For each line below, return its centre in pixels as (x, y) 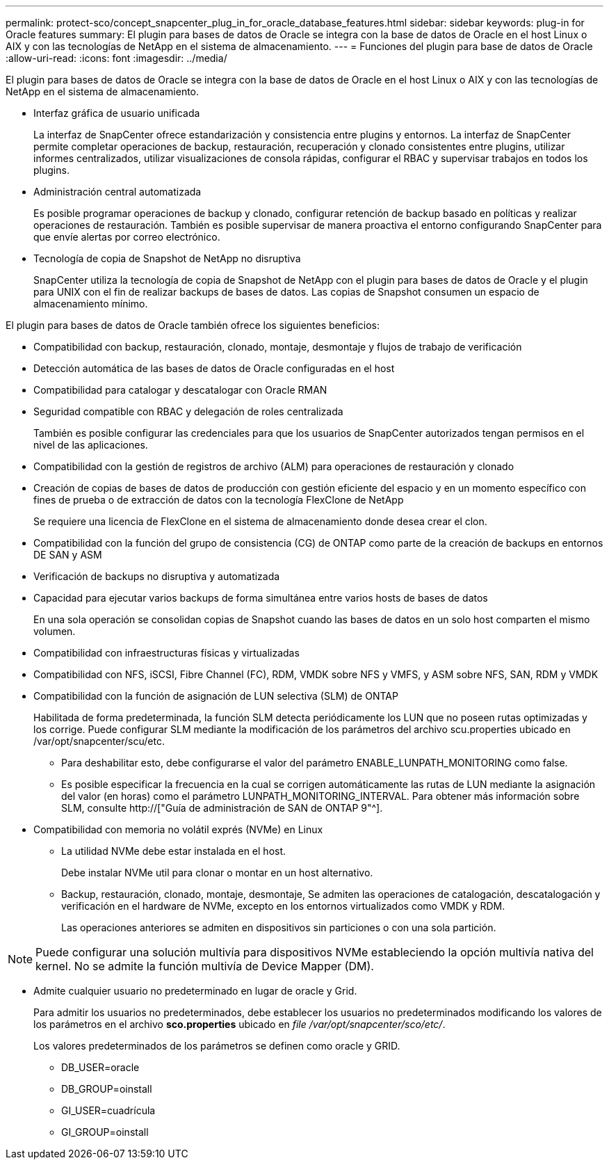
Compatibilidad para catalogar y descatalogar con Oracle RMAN (180, 390)
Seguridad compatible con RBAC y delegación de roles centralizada (188, 411)
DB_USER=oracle (100, 1067)
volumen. (55, 631)
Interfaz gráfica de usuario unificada (117, 113)
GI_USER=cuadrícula (108, 1110)
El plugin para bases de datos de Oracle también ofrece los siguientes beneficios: (193, 325)
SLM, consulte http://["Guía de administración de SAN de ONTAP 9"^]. (222, 808)
